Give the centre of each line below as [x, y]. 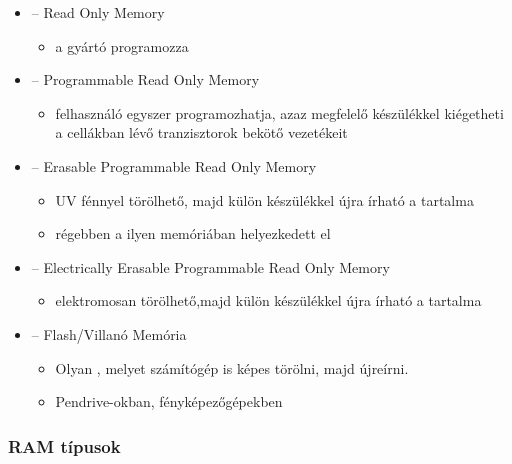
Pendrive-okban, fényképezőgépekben [169, 401]
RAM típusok [64, 445]
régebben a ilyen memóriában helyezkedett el [193, 233]
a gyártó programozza [122, 45]
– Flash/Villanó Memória [109, 333]
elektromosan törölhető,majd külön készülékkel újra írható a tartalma [268, 300]
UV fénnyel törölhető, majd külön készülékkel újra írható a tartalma [264, 199]
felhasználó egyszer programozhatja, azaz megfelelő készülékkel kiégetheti [279, 112]
